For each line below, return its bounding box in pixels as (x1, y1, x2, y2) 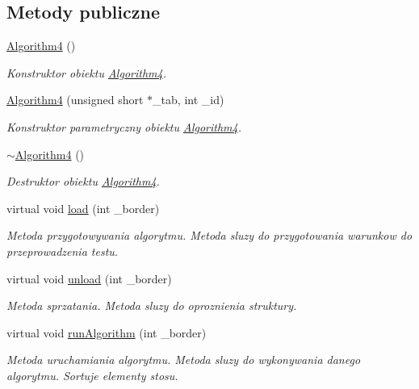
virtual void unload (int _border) (6, 270, 172, 287)
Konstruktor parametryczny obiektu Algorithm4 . (6, 118, 242, 135)
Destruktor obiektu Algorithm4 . (6, 173, 160, 190)
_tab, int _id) (153, 91, 224, 108)
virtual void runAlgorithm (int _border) (6, 324, 207, 341)
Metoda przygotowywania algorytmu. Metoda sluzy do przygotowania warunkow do (6, 227, 413, 244)
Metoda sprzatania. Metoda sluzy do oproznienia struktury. (6, 297, 297, 314)
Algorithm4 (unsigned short (6, 91, 144, 108)
